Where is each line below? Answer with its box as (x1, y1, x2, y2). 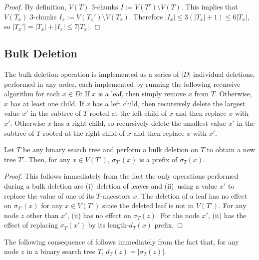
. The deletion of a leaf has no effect (137, 190, 248, 201)
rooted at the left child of (89, 108, 167, 118)
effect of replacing (4, 220, 58, 230)
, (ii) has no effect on (67, 210, 131, 220)
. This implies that (181, 1, 238, 11)
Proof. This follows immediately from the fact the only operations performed (4, 171, 239, 181)
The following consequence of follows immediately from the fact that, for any (4, 236, 239, 247)
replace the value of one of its (4, 190, 94, 201)
